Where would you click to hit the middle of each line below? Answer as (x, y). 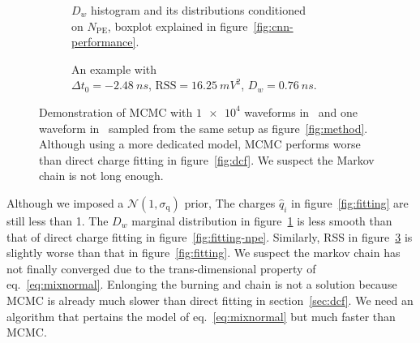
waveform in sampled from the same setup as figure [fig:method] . (204, 128)
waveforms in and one (301, 111)
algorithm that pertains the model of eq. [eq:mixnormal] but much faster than (201, 316)
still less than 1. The (58, 220)
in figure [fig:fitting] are (350, 202)
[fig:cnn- (273, 26)
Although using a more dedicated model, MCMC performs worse (200, 144)
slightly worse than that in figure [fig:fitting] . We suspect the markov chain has (204, 253)
